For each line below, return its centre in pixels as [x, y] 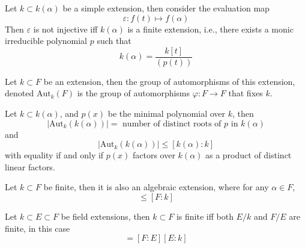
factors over [154, 155]
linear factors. [30, 166]
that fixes [246, 93]
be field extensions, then [105, 216]
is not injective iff [65, 29]
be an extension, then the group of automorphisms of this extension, [169, 81]
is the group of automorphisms [134, 93]
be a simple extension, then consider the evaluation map [166, 8]
